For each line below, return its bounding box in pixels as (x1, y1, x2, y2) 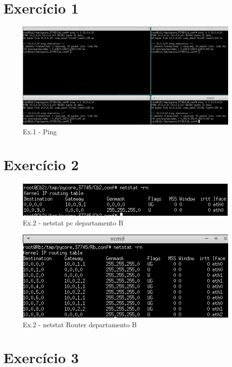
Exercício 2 (3, 155, 79, 175)
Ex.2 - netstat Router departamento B (23, 319, 137, 329)
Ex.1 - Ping (23, 126, 57, 136)
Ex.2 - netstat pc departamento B (23, 217, 124, 227)
